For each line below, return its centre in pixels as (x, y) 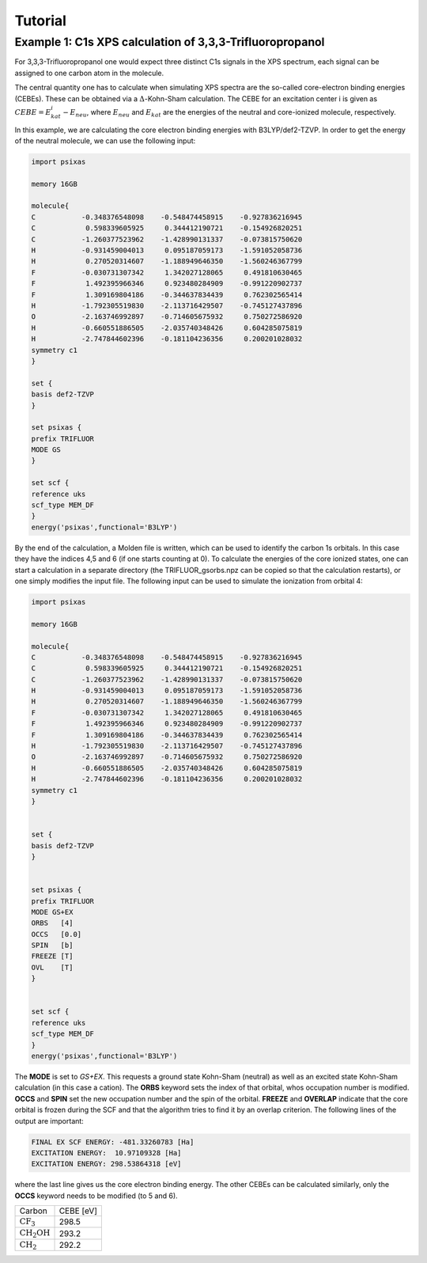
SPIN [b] (52, 945)
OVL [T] (52, 967)
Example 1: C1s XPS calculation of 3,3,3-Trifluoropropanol (170, 42)
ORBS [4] (52, 923)
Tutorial (41, 21)
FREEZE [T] (52, 956)
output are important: (49, 1121)
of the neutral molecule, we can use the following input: (105, 140)
